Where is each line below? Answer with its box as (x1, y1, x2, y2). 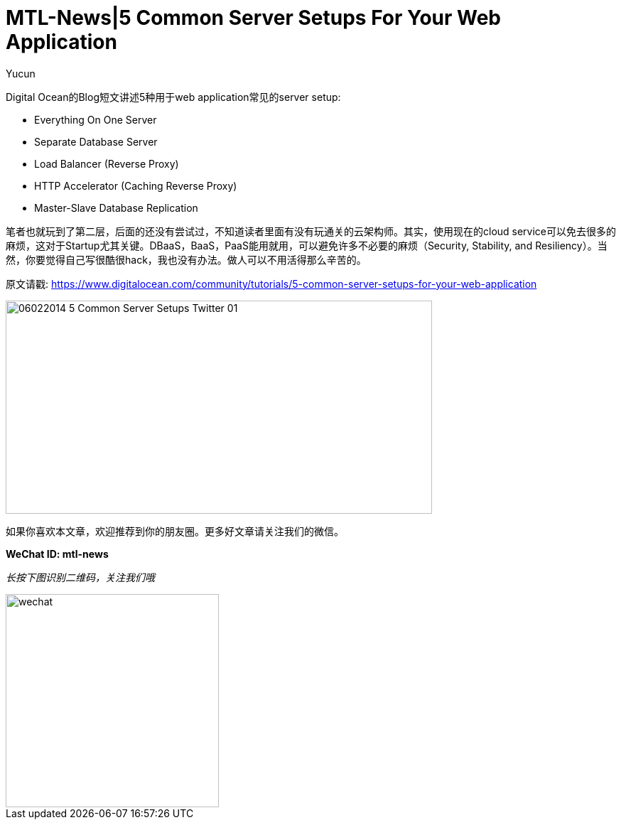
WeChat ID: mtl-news (6, 547, 109, 560)
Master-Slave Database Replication (34, 201, 198, 214)
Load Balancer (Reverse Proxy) (34, 157, 179, 170)
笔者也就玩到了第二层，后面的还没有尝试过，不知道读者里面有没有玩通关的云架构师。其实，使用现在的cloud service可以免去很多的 (6, 225, 617, 237)
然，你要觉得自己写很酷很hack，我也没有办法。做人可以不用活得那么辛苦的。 (6, 253, 367, 266)
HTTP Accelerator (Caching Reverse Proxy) (34, 179, 237, 192)
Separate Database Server (34, 135, 158, 148)
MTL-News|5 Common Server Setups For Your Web (6, 6, 502, 30)
